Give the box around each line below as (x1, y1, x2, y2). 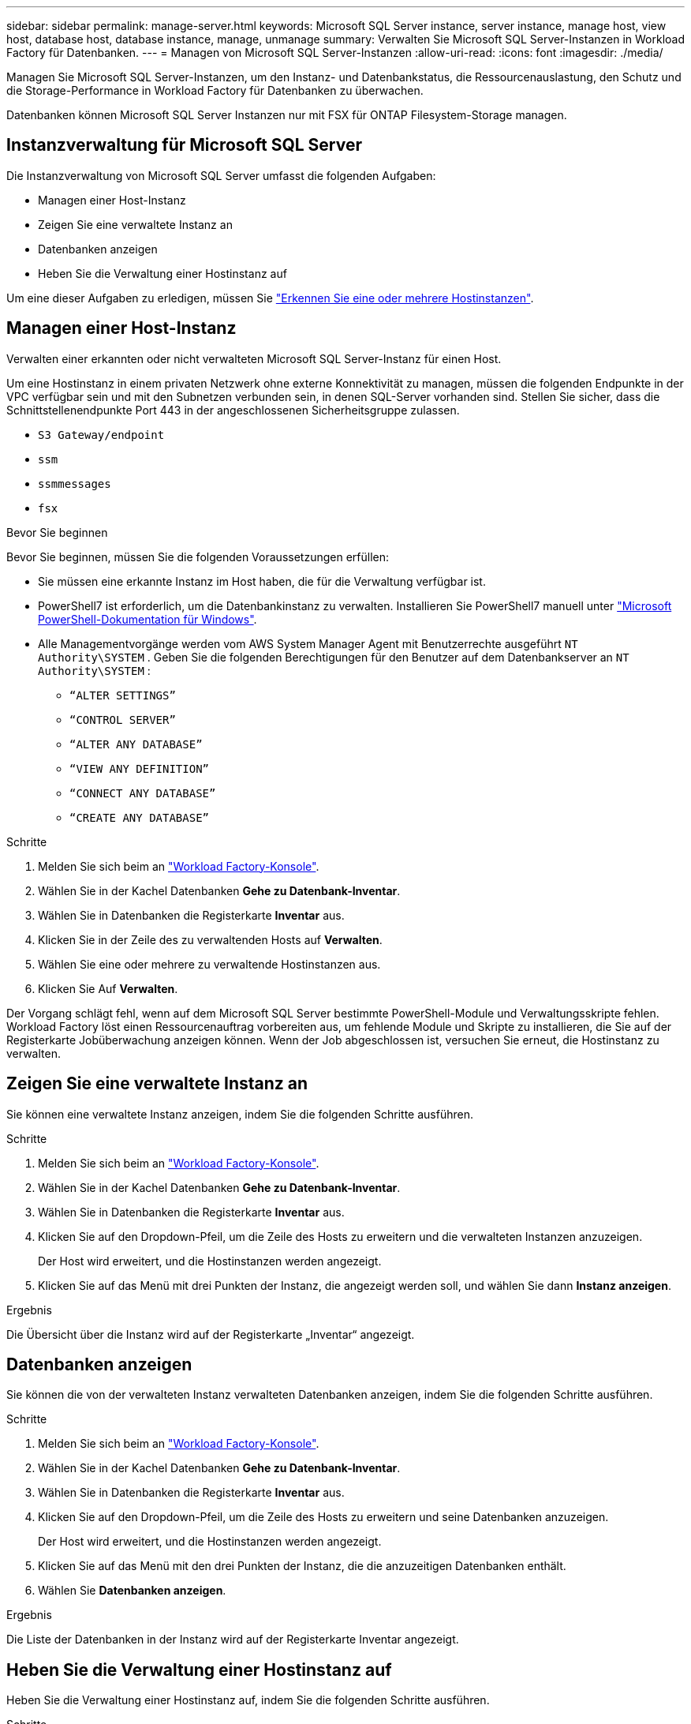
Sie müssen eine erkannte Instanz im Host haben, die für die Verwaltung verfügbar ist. (38, 574, 486, 588)
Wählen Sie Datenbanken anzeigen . (38, 1583, 226, 1598)
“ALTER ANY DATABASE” (69, 737, 203, 751)
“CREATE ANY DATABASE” (69, 811, 210, 824)
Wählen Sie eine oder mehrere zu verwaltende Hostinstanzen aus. (38, 957, 381, 971)
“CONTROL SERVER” (69, 713, 176, 726)
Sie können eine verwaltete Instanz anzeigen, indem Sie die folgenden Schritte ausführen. (6, 1107, 473, 1121)
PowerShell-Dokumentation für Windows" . (38, 612, 257, 626)
